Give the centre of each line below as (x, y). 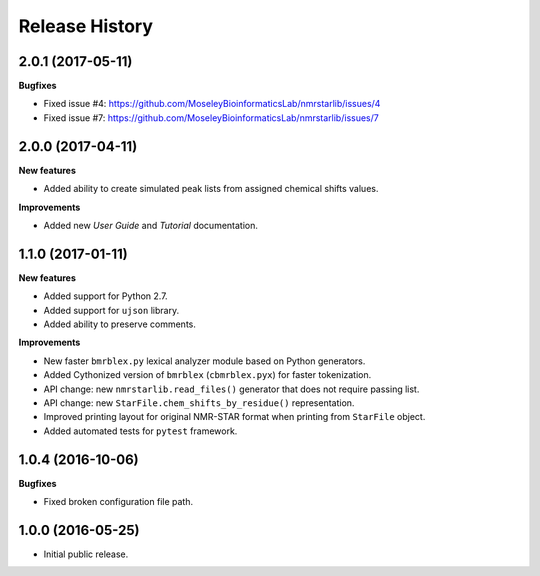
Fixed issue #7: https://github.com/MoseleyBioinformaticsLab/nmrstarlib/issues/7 (211, 117)
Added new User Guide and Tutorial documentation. (151, 225)
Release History (86, 26)
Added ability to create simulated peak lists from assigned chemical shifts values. (211, 189)
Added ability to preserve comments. (120, 324)
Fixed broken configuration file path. (118, 502)
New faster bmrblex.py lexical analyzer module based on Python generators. (204, 361)
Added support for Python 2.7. (106, 296)
